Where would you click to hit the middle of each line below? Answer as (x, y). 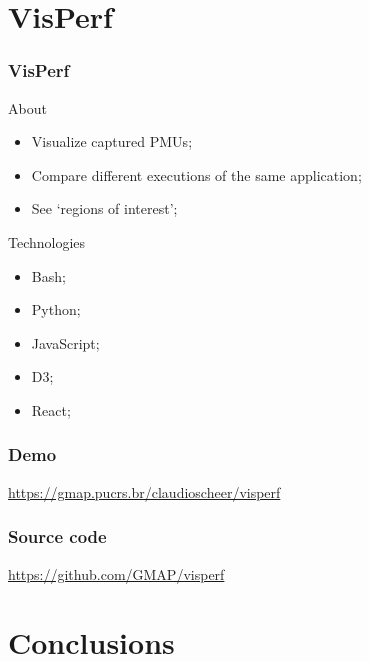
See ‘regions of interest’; (104, 208)
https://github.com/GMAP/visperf (116, 573)
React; (51, 409)
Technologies (47, 241)
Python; (56, 309)
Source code (57, 536)
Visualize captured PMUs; (112, 141)
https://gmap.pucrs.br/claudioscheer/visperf (144, 491)
